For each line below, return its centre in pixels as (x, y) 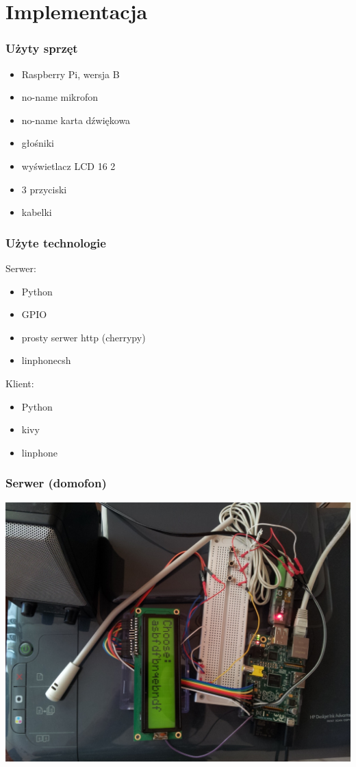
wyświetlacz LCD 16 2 (68, 166)
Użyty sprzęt (42, 48)
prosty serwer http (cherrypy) (84, 337)
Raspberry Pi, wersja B (71, 74)
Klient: (20, 383)
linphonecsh (46, 360)
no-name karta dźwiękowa (76, 120)
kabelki (37, 212)
